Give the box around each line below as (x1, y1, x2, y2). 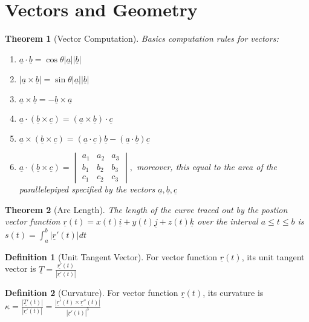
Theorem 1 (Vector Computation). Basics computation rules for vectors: (5, 32, 279, 45)
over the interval (197, 215, 258, 228)
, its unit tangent (241, 250, 305, 263)
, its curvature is (203, 286, 264, 298)
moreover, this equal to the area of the (136, 160, 277, 172)
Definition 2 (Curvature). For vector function (5, 286, 178, 298)
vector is (5, 262, 36, 275)
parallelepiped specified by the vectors (19, 182, 155, 195)
